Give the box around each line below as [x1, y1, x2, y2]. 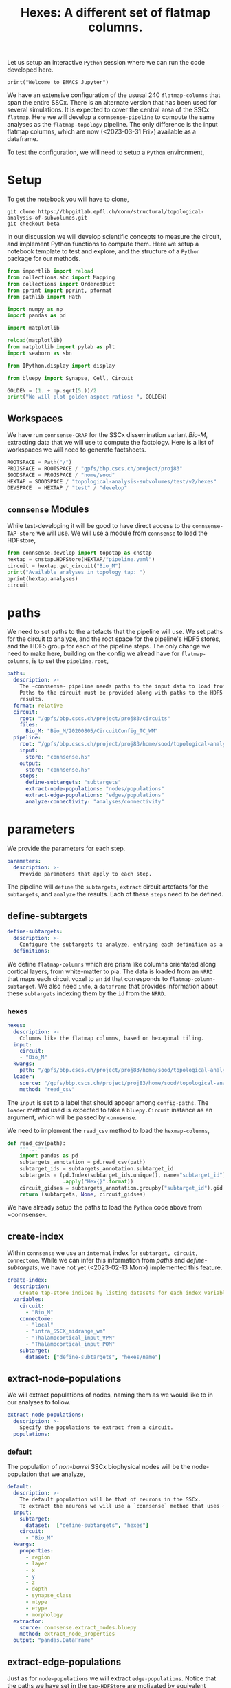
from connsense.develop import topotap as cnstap [7, 549, 153, 557]
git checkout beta [7, 220, 60, 228]
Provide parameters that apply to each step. [19, 870, 153, 877]
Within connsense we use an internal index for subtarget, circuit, [7, 1249, 199, 1257]
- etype [25, 1605, 48, 1612]
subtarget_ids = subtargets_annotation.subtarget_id [19, 1165, 174, 1172]
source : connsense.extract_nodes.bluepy [19, 1624, 137, 1631]
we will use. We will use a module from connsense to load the [36, 529, 208, 538]
